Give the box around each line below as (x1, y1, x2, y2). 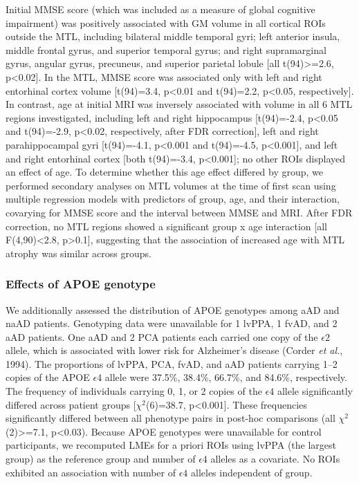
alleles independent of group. (191, 465, 313, 479)
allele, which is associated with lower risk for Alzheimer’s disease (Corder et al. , (6, 343, 343, 357)
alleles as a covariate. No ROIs (210, 452, 340, 466)
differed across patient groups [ (6, 397, 136, 411)
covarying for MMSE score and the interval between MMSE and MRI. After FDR (6, 205, 353, 219)
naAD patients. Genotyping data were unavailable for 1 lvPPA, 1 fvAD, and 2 (6, 316, 338, 331)
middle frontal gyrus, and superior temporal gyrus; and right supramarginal (6, 42, 326, 57)
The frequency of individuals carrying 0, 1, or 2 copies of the (6, 384, 262, 398)
